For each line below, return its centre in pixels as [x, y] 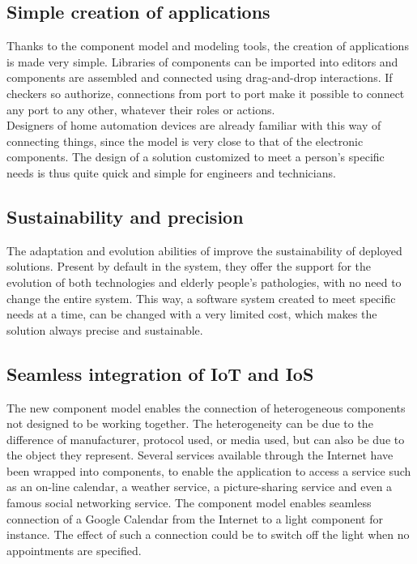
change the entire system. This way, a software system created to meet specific [201, 298]
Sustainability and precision [125, 216]
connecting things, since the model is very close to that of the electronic [185, 141]
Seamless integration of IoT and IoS [160, 373]
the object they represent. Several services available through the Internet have [200, 455]
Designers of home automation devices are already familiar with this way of [194, 125]
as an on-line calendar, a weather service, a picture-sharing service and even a [200, 487]
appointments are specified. [74, 550]
